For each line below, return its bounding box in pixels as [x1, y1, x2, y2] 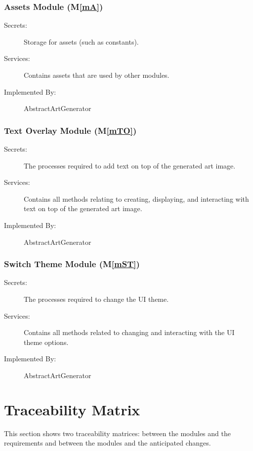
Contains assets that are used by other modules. [24, 70, 169, 80]
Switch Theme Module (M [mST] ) [4, 258, 140, 270]
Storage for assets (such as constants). [24, 36, 139, 47]
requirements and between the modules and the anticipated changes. [4, 438, 211, 448]
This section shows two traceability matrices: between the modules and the [4, 428, 231, 438]
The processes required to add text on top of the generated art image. [24, 160, 236, 170]
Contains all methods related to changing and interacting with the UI [24, 327, 235, 338]
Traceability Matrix [4, 399, 140, 419]
